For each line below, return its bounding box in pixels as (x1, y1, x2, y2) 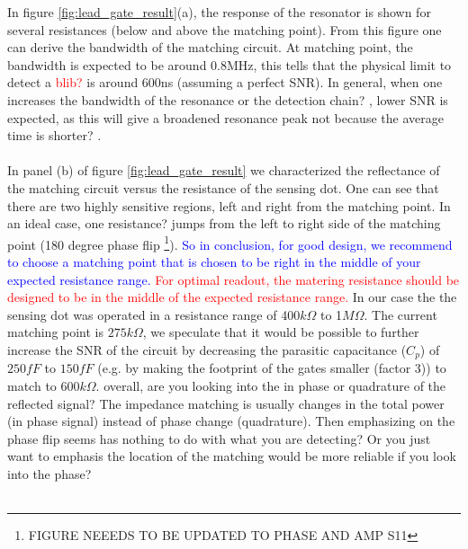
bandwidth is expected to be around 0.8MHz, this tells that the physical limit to (7, 55, 452, 74)
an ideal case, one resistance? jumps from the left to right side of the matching (7, 214, 441, 233)
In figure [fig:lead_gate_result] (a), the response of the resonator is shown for (7, 3, 431, 21)
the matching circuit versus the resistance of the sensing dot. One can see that (7, 178, 439, 197)
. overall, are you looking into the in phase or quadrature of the (95, 376, 446, 394)
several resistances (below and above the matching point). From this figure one (7, 20, 442, 39)
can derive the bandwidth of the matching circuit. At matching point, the (7, 38, 413, 57)
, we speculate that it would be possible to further (142, 323, 419, 341)
